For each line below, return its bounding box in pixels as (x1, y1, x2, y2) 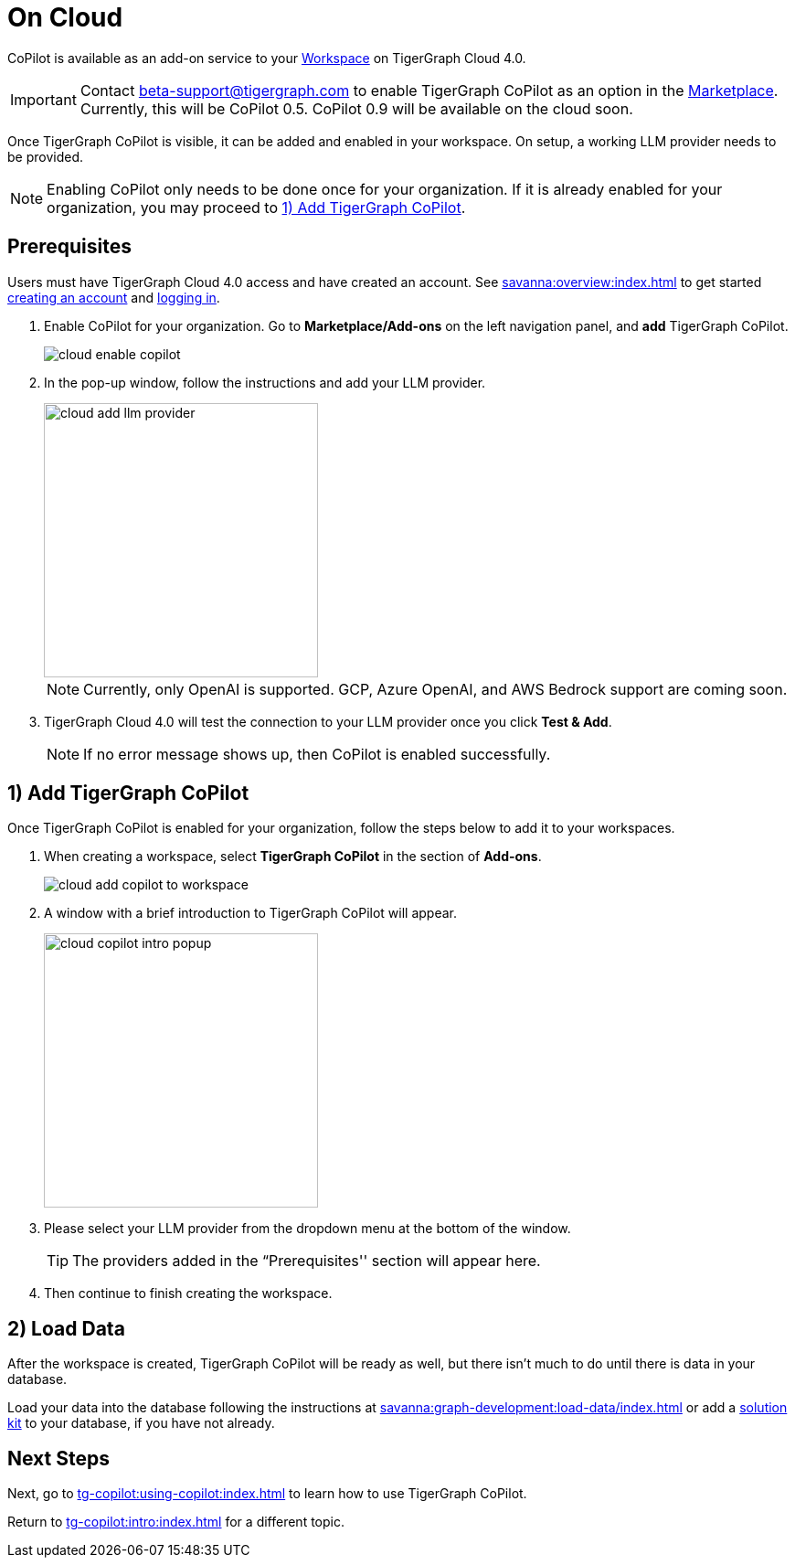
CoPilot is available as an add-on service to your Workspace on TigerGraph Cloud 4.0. (7, 49, 526, 66)
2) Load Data (7, 1316, 125, 1340)
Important (10, 90, 77, 109)
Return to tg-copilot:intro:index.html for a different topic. (7, 1514, 344, 1530)
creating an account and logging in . (7, 289, 220, 305)
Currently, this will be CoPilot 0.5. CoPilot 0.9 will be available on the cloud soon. (79, 99, 633, 118)
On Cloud (7, 2, 123, 33)
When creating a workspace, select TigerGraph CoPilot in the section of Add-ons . (44, 848, 542, 865)
